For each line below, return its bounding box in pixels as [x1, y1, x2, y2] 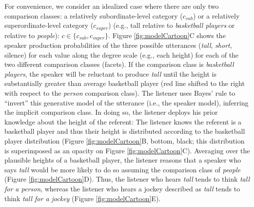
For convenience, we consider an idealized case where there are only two [4, 1, 219, 11]
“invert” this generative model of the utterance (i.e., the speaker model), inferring [4, 97, 249, 107]
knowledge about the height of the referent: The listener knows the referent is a [4, 116, 242, 126]
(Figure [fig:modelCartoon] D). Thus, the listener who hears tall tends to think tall [4, 174, 250, 184]
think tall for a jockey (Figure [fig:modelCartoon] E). [4, 193, 161, 203]
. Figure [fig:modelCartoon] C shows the [108, 30, 226, 40]
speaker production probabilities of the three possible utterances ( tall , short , [4, 40, 232, 50]
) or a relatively [193, 10, 240, 21]
